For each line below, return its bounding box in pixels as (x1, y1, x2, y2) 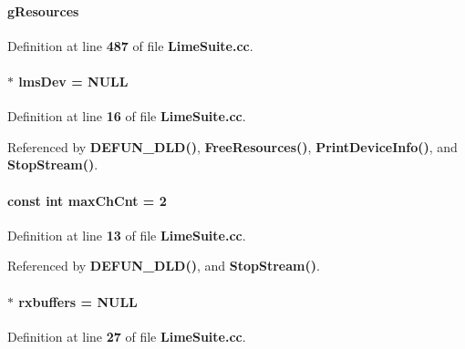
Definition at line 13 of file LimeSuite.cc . (7, 225, 246, 244)
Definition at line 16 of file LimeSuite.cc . (7, 107, 246, 126)
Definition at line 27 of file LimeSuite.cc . (7, 326, 246, 345)
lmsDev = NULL (18, 71, 129, 90)
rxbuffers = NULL (18, 292, 138, 311)
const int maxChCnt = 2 (7, 190, 167, 210)
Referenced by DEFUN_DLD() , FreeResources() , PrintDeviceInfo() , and (7, 137, 458, 156)
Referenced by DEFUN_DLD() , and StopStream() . (7, 256, 320, 275)
